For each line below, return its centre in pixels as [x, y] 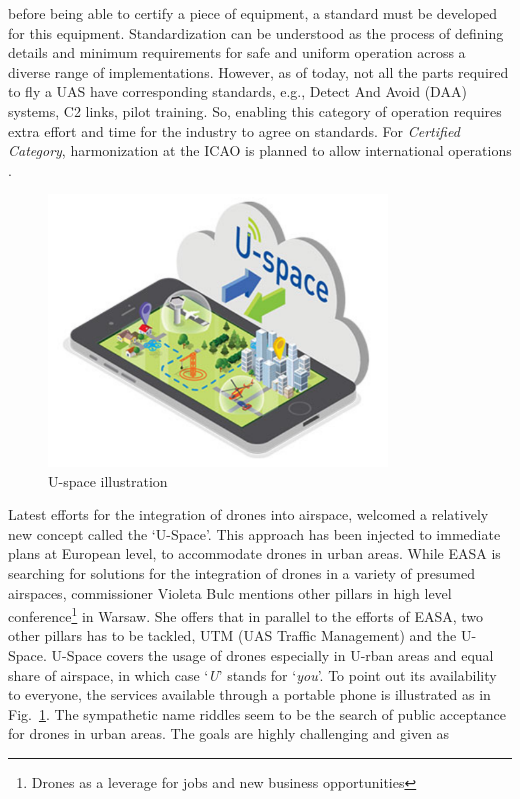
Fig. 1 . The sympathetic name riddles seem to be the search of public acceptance [257, 713]
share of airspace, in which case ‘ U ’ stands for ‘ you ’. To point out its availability [252, 674]
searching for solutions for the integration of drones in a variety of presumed [241, 573]
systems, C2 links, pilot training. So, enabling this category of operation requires [255, 110]
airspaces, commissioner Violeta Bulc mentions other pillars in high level [230, 592]
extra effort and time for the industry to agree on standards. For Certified [234, 130]
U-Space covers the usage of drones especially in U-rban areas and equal [272, 655]
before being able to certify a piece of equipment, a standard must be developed [253, 13]
